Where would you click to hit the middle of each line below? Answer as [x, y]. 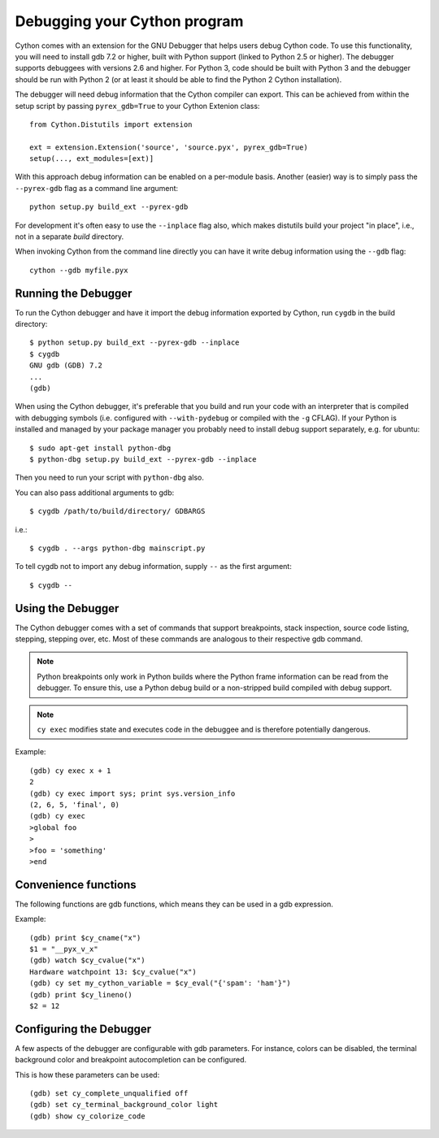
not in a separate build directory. [70, 237]
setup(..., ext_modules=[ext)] [92, 159]
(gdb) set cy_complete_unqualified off [109, 1093]
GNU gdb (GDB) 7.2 [66, 365]
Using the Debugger [67, 608]
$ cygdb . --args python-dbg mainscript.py [117, 548]
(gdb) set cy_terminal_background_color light [124, 1105]
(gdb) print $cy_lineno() [81, 995]
